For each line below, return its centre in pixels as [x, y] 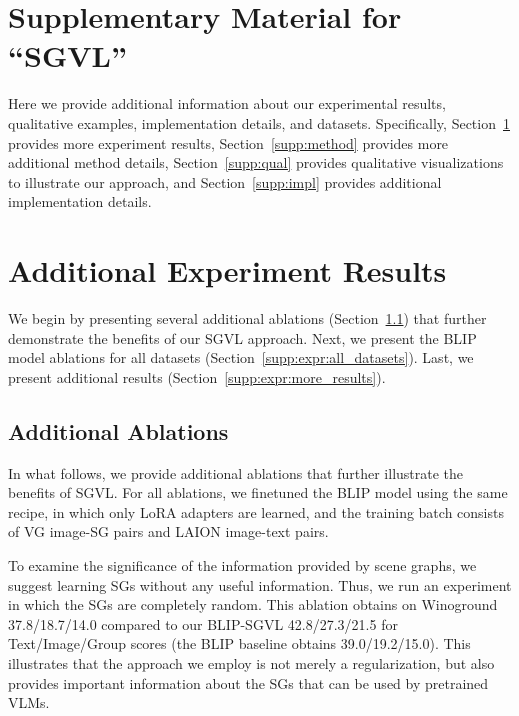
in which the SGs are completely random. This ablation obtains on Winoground [253, 604]
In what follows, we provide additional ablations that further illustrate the [236, 472]
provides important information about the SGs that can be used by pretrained [248, 682]
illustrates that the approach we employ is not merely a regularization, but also [251, 662]
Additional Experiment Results [227, 270]
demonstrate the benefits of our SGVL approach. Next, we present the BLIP [242, 337]
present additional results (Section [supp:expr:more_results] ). [197, 376]
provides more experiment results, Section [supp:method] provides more [228, 142]
